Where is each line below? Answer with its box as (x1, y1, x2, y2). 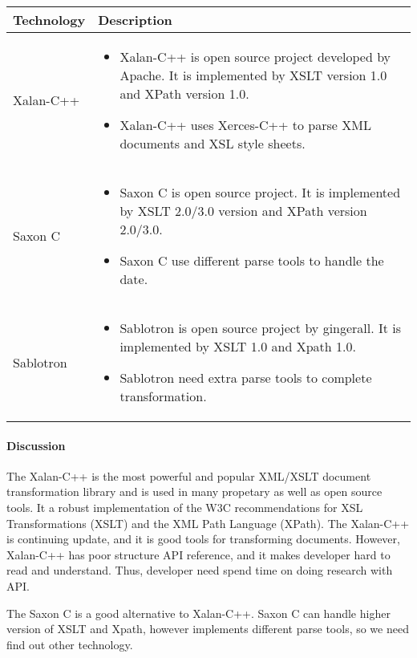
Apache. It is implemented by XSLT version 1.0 (119, 66, 387, 84)
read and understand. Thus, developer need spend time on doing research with (6, 562, 393, 579)
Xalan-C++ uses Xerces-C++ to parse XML (119, 116, 371, 134)
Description (98, 10, 172, 29)
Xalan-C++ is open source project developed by (119, 47, 391, 66)
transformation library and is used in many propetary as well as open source (6, 483, 383, 500)
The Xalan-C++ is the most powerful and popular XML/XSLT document (6, 467, 371, 484)
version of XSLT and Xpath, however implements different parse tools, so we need (6, 620, 409, 637)
